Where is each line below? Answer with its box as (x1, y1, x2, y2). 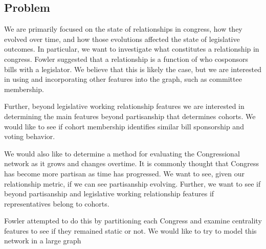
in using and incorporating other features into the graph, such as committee (4, 74, 242, 84)
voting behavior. (4, 131, 55, 142)
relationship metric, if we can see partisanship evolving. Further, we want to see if (4, 178, 261, 189)
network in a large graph (4, 235, 81, 246)
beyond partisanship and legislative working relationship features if (4, 188, 214, 199)
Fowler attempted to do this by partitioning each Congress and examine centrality (4, 215, 262, 226)
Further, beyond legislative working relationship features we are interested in (4, 101, 245, 111)
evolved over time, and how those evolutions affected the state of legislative (4, 33, 240, 44)
